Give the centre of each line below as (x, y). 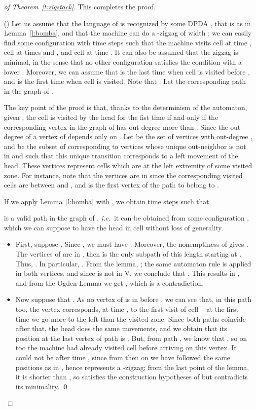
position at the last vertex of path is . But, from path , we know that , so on (131, 338)
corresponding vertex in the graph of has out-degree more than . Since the (116, 127)
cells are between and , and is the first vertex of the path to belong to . (111, 185)
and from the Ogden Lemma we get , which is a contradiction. (110, 282)
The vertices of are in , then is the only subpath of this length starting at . (128, 254)
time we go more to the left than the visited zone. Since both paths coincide (130, 318)
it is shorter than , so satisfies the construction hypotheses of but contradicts (132, 377)
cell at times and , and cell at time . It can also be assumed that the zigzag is (121, 52)
